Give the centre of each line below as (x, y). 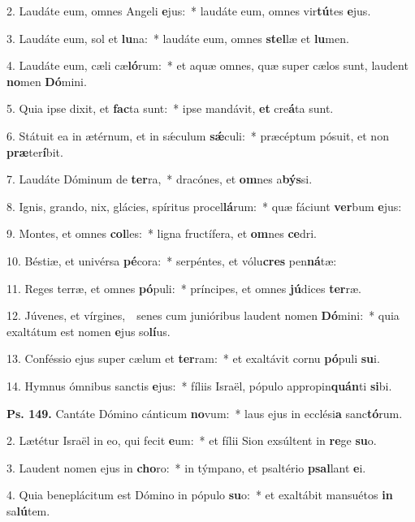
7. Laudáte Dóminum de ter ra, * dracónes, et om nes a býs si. (160, 179)
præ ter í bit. (35, 151)
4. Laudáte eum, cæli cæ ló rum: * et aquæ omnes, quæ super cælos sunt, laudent (207, 65)
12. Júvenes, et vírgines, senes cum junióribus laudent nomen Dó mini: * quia (203, 315)
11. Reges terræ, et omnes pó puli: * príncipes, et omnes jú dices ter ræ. (184, 288)
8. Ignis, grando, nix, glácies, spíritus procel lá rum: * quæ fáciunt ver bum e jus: (204, 206)
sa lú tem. (28, 510)
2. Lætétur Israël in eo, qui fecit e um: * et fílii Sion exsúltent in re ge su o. (192, 440)
